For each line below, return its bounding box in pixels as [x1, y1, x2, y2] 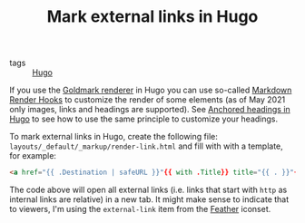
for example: [9, 150, 57, 161]
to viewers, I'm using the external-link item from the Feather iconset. [9, 204, 271, 215]
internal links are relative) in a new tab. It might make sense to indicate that [9, 194, 290, 205]
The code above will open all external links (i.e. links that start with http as [9, 184, 288, 196]
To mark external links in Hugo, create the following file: [9, 131, 218, 142]
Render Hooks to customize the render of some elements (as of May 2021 [9, 94, 286, 105]
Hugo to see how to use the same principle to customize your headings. [9, 113, 279, 124]
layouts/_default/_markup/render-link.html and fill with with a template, [9, 141, 283, 151]
